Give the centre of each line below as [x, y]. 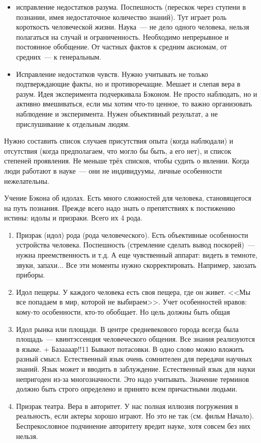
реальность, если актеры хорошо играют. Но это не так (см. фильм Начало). [135, 416]
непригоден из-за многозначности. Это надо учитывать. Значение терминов [133, 379]
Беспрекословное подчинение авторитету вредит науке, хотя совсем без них [133, 425]
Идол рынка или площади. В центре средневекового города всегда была [127, 329]
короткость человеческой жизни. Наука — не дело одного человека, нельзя [133, 27]
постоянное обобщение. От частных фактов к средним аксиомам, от [121, 47]
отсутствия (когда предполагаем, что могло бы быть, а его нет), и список [118, 150]
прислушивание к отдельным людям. [73, 123]
